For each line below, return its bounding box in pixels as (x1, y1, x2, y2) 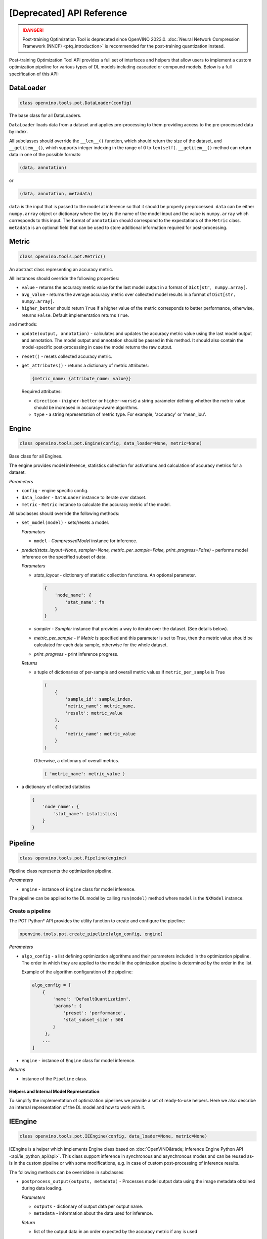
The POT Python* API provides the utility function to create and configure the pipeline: (9, 918, 185, 924)
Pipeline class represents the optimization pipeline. (9, 868, 113, 874)
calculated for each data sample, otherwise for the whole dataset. (34, 642, 168, 648)
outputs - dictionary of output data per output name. (34, 1203, 143, 1209)
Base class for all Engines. (9, 453, 63, 459)
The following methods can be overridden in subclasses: (9, 1169, 125, 1175)
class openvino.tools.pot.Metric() (19, 253, 106, 259)
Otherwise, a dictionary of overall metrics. (34, 757, 120, 763)
